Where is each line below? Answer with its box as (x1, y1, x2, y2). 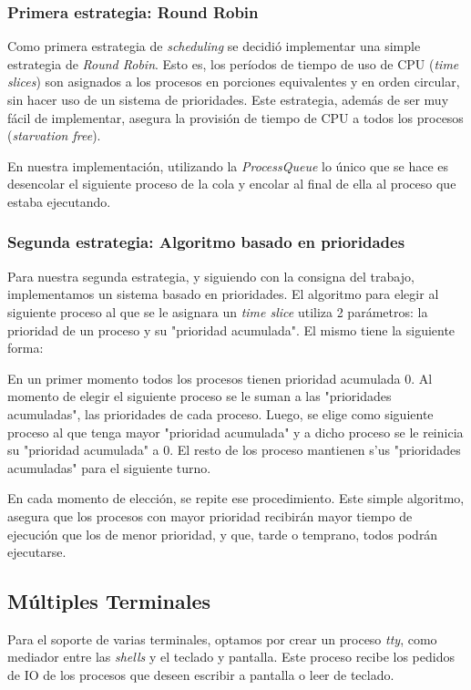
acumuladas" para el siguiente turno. (7, 458, 211, 477)
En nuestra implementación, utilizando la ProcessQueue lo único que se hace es (7, 156, 449, 175)
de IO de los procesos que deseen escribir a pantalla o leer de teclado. (7, 665, 394, 685)
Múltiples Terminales (7, 587, 210, 615)
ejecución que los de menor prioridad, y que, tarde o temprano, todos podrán (7, 524, 438, 543)
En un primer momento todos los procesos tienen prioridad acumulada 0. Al (7, 368, 433, 387)
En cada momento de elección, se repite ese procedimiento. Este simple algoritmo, (7, 489, 465, 508)
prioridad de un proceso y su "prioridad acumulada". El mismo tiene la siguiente (7, 320, 456, 339)
